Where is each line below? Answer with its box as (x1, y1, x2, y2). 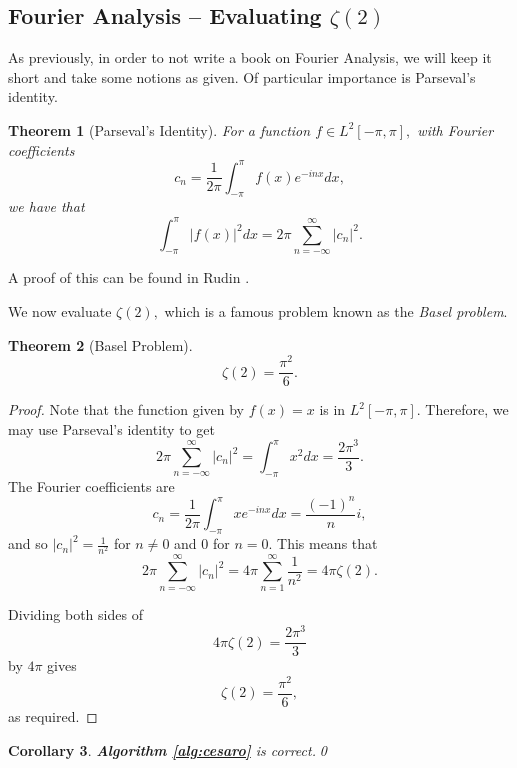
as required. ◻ (8, 705, 98, 726)
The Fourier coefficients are (8, 475, 175, 496)
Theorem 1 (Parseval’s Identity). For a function (8, 119, 311, 140)
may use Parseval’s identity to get (8, 418, 215, 439)
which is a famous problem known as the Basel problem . (164, 300, 508, 321)
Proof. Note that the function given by (8, 399, 245, 420)
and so (8, 533, 48, 554)
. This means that (268, 533, 378, 554)
